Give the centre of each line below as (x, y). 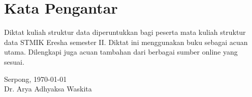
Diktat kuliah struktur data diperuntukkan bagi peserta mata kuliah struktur (125, 32)
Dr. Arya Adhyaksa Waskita (48, 89)
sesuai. (14, 61)
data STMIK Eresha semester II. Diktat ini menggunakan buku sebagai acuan (126, 42)
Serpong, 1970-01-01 (36, 79)
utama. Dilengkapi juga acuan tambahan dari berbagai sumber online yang (121, 52)
